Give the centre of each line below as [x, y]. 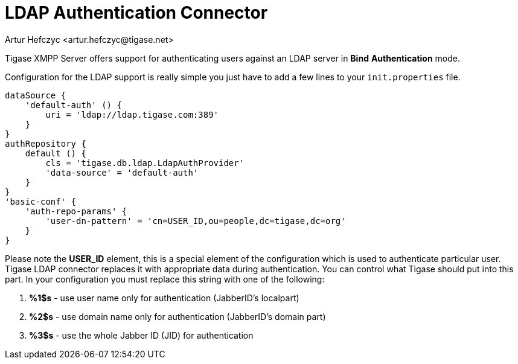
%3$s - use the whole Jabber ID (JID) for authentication [141, 335]
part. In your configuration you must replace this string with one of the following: [165, 279]
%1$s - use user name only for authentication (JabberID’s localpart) [164, 298]
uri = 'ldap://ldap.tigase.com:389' [132, 114]
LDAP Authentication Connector [136, 13]
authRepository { [46, 143]
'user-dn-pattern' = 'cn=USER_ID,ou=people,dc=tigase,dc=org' [196, 221]
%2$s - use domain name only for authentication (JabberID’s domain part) [177, 316]
